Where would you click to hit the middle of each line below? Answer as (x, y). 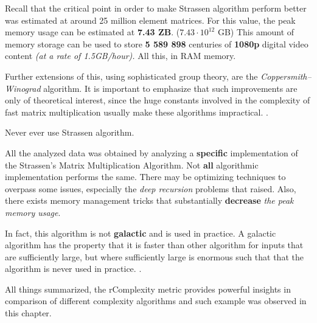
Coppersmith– (286, 76)
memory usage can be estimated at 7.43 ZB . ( (92, 32)
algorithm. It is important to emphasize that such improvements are (170, 88)
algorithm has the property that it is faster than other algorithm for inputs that (154, 245)
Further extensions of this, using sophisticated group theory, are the (131, 76)
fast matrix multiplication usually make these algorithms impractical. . (137, 112)
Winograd (23, 88)
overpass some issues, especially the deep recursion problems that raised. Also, (151, 188)
